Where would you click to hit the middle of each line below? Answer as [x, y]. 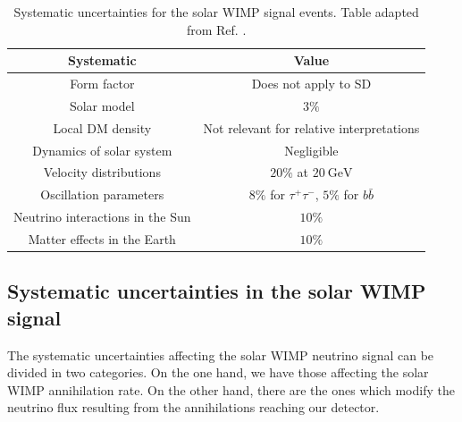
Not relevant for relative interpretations [311, 127]
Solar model [102, 105]
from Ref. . [216, 29]
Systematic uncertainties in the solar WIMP [217, 291]
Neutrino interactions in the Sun [102, 217]
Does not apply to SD [311, 84]
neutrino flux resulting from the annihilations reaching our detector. [193, 407]
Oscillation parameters [102, 194]
